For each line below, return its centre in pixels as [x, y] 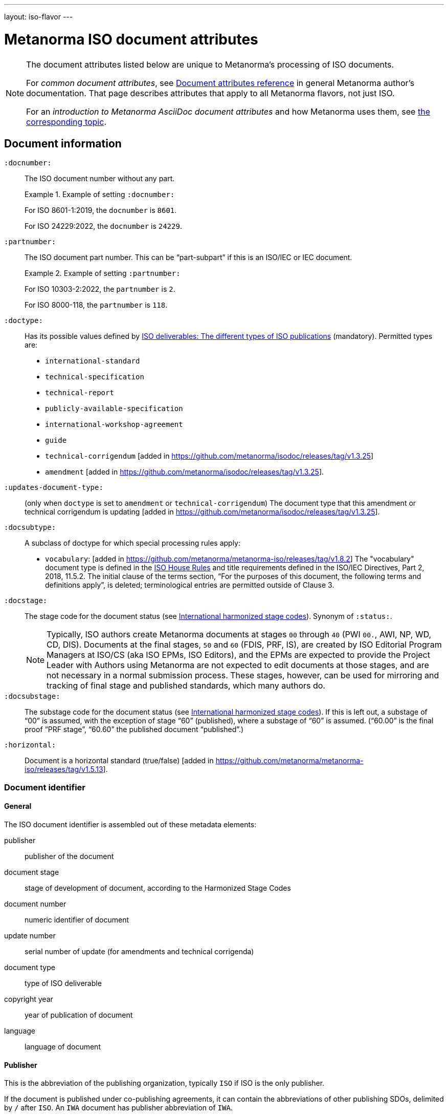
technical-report [80, 393]
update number [30, 935]
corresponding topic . [66, 122]
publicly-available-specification [114, 409]
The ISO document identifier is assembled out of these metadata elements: [130, 824]
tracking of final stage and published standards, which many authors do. [186, 686]
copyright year [29, 999]
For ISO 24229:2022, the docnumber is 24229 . [103, 226]
